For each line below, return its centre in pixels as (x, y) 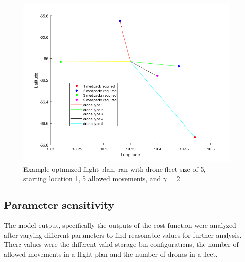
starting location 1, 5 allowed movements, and (92, 178)
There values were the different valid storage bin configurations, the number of (121, 244)
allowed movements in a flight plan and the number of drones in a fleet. (111, 254)
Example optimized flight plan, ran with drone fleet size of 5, (115, 169)
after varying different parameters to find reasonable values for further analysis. (123, 234)
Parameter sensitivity (59, 205)
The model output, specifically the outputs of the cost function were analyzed (120, 225)
